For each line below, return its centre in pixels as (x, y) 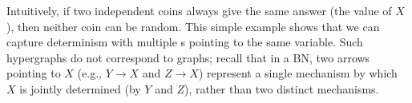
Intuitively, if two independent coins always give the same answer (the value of (199, 10)
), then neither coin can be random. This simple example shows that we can (193, 26)
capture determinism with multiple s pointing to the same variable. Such (185, 42)
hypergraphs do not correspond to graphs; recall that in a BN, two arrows (188, 57)
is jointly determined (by (80, 88)
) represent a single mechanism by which (298, 73)
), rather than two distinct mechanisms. (281, 88)
